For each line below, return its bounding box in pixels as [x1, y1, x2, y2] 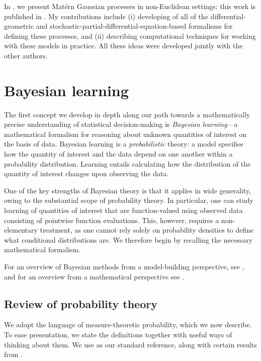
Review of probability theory [4, 296, 157, 311]
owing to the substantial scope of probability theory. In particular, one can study [4, 195, 253, 205]
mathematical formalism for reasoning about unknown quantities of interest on [4, 128, 247, 139]
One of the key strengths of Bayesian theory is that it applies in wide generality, [4, 185, 251, 195]
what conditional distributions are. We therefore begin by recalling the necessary [4, 234, 253, 245]
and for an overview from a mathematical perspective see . [4, 271, 185, 281]
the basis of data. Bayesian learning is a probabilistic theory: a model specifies [4, 138, 243, 149]
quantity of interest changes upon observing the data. [4, 168, 169, 179]
